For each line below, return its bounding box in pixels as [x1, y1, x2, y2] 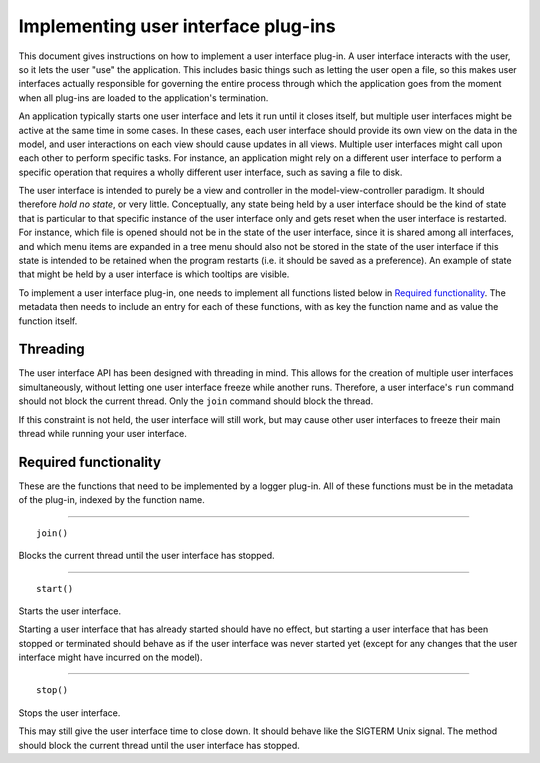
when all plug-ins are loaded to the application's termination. [18, 91, 269, 104]
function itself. [18, 315, 78, 327]
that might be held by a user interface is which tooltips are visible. [18, 268, 290, 280]
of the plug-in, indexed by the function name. [18, 494, 205, 506]
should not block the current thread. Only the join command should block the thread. [18, 395, 374, 407]
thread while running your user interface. [18, 428, 187, 440]
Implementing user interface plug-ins [18, 15, 336, 37]
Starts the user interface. [18, 605, 122, 617]
